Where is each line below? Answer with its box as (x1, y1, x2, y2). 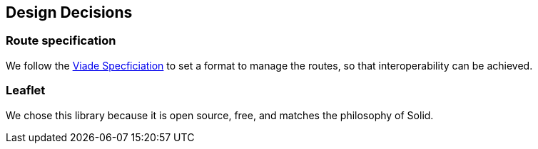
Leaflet (6, 83, 46, 98)
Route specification (6, 33, 116, 48)
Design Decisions (6, 4, 133, 21)
